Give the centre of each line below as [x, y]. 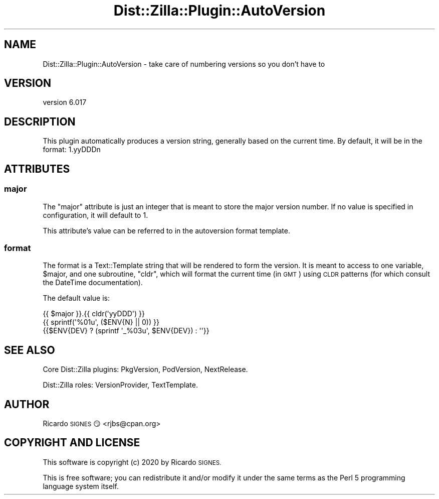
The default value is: [76, 298]
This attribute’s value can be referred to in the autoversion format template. [166, 230]
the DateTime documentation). [93, 283]
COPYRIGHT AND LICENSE [72, 443]
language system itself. [81, 486]
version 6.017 [65, 102]
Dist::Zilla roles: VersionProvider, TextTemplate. [120, 385]
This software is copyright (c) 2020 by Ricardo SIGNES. [132, 462]
